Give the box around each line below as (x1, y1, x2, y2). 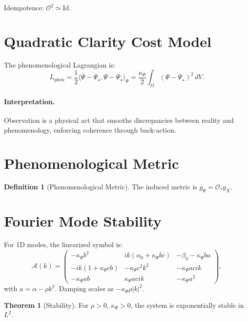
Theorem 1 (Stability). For (4, 299, 89, 310)
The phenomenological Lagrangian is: (4, 59, 116, 69)
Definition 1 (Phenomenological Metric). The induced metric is (4, 182, 197, 192)
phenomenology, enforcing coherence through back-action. (4, 124, 176, 135)
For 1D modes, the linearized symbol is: (4, 239, 123, 250)
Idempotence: (4, 2, 44, 12)
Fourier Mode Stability (4, 211, 162, 231)
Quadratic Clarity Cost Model (4, 31, 211, 51)
